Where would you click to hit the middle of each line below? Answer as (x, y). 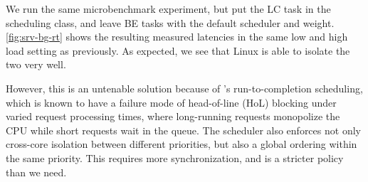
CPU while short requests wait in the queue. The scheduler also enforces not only (183, 130)
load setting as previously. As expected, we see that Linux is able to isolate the (178, 50)
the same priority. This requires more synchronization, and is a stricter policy (175, 157)
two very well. (36, 64)
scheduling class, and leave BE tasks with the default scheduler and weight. (170, 22)
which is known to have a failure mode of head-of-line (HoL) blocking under (171, 102)
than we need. (36, 172)
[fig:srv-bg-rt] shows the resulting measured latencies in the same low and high (177, 37)
